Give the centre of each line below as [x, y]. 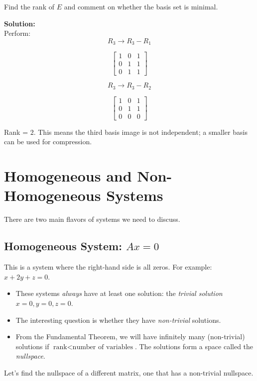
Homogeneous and [68, 176]
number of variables [103, 347]
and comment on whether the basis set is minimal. [141, 6]
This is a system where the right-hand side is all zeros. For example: [108, 267]
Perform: [17, 33]
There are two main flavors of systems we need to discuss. [92, 219]
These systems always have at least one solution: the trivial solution [119, 293]
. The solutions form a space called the [194, 346]
